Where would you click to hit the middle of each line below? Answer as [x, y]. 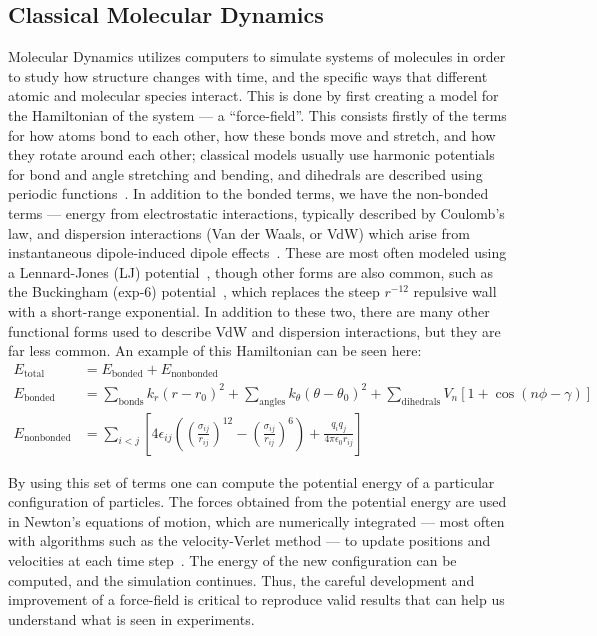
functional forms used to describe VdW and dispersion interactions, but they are [254, 330]
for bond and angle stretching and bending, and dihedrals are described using [245, 173]
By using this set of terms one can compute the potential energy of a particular [251, 481]
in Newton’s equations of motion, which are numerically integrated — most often [256, 520]
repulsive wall [455, 291]
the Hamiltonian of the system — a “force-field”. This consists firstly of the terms [257, 114]
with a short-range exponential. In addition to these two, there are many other [249, 310]
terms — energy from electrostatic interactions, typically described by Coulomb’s [256, 212]
